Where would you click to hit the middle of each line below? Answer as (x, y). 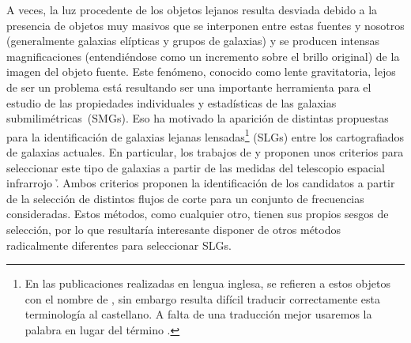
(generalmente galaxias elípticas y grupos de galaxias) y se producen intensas (193, 41)
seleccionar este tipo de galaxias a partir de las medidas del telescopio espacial (196, 167)
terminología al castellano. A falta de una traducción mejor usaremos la (198, 314)
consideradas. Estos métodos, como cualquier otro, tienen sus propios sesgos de (198, 214)
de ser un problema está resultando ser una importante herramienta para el (189, 87)
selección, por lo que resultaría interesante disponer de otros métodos (174, 229)
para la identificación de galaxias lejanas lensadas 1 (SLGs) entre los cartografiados (205, 135)
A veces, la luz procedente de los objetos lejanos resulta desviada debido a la (192, 9)
